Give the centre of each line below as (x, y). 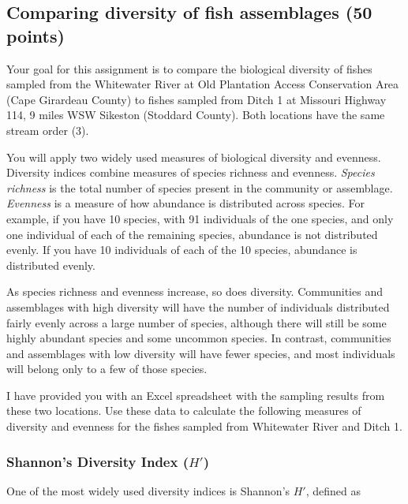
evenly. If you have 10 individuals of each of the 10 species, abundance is (182, 250)
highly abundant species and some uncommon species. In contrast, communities (199, 338)
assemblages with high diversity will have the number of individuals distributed (198, 306)
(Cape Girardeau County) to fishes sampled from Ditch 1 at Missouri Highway (197, 99)
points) (36, 35)
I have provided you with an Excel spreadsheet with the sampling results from (196, 395)
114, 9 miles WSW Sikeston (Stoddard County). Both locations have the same (196, 115)
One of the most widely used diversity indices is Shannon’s (148, 490)
